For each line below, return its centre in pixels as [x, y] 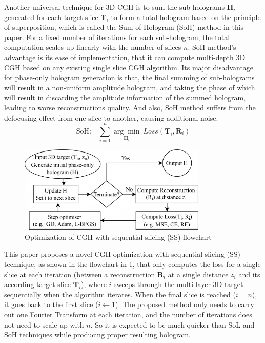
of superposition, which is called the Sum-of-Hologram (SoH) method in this [124, 27]
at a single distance [198, 274]
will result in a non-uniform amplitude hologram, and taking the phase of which [130, 87]
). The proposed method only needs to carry [185, 304]
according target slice [38, 284]
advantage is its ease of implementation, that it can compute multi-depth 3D [125, 57]
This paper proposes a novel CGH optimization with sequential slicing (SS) [123, 254]
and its [249, 274]
